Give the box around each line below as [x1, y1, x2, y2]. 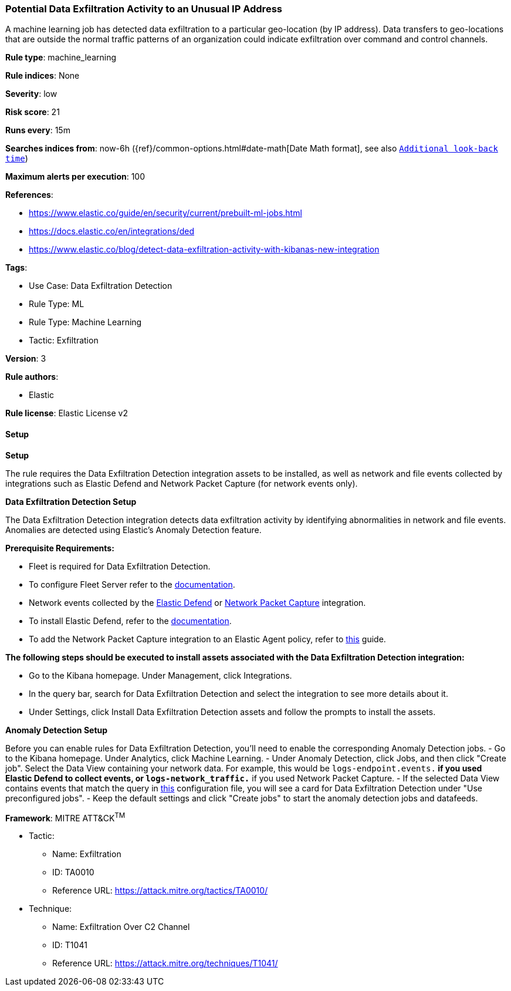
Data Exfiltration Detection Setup [5, 496, 137, 507]
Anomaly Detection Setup [5, 724, 108, 735]
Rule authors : [5, 372, 59, 382]
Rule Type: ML [29, 299, 84, 309]
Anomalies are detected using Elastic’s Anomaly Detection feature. [5, 524, 262, 535]
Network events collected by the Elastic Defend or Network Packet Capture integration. [29, 597, 366, 608]
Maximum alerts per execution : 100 [5, 171, 145, 182]
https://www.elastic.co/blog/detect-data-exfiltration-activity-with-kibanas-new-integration [29, 244, 380, 255]
